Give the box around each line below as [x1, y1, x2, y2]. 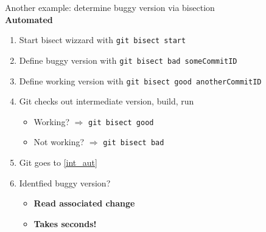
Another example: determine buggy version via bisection [5, 1, 215, 13]
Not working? [33, 135, 85, 148]
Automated [5, 13, 53, 26]
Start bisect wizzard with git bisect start [19, 33, 186, 46]
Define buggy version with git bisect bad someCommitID [19, 53, 237, 66]
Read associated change [33, 197, 135, 210]
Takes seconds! [33, 217, 97, 230]
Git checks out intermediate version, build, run [19, 95, 194, 107]
